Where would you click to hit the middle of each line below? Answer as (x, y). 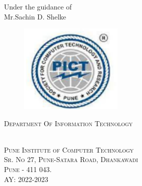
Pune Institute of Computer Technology (69, 149)
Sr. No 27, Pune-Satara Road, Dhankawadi (71, 159)
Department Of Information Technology (69, 123)
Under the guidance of (38, 6)
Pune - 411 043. (28, 169)
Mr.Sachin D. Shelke (35, 16)
